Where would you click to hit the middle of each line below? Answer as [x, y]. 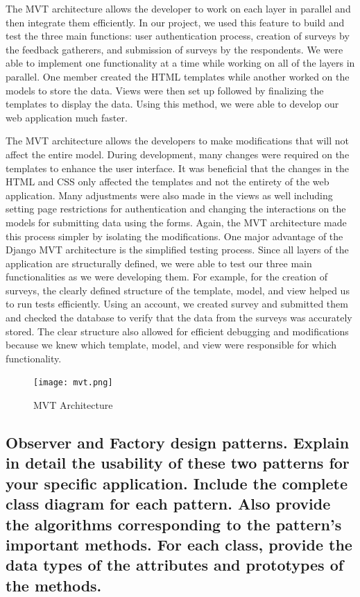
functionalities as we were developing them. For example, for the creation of [167, 277]
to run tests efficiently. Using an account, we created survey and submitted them [177, 304]
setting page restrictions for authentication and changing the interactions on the [176, 209]
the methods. [54, 585]
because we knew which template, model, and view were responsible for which [171, 345]
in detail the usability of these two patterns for [178, 463]
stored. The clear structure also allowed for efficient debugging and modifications [177, 331]
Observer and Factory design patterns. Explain [178, 443]
